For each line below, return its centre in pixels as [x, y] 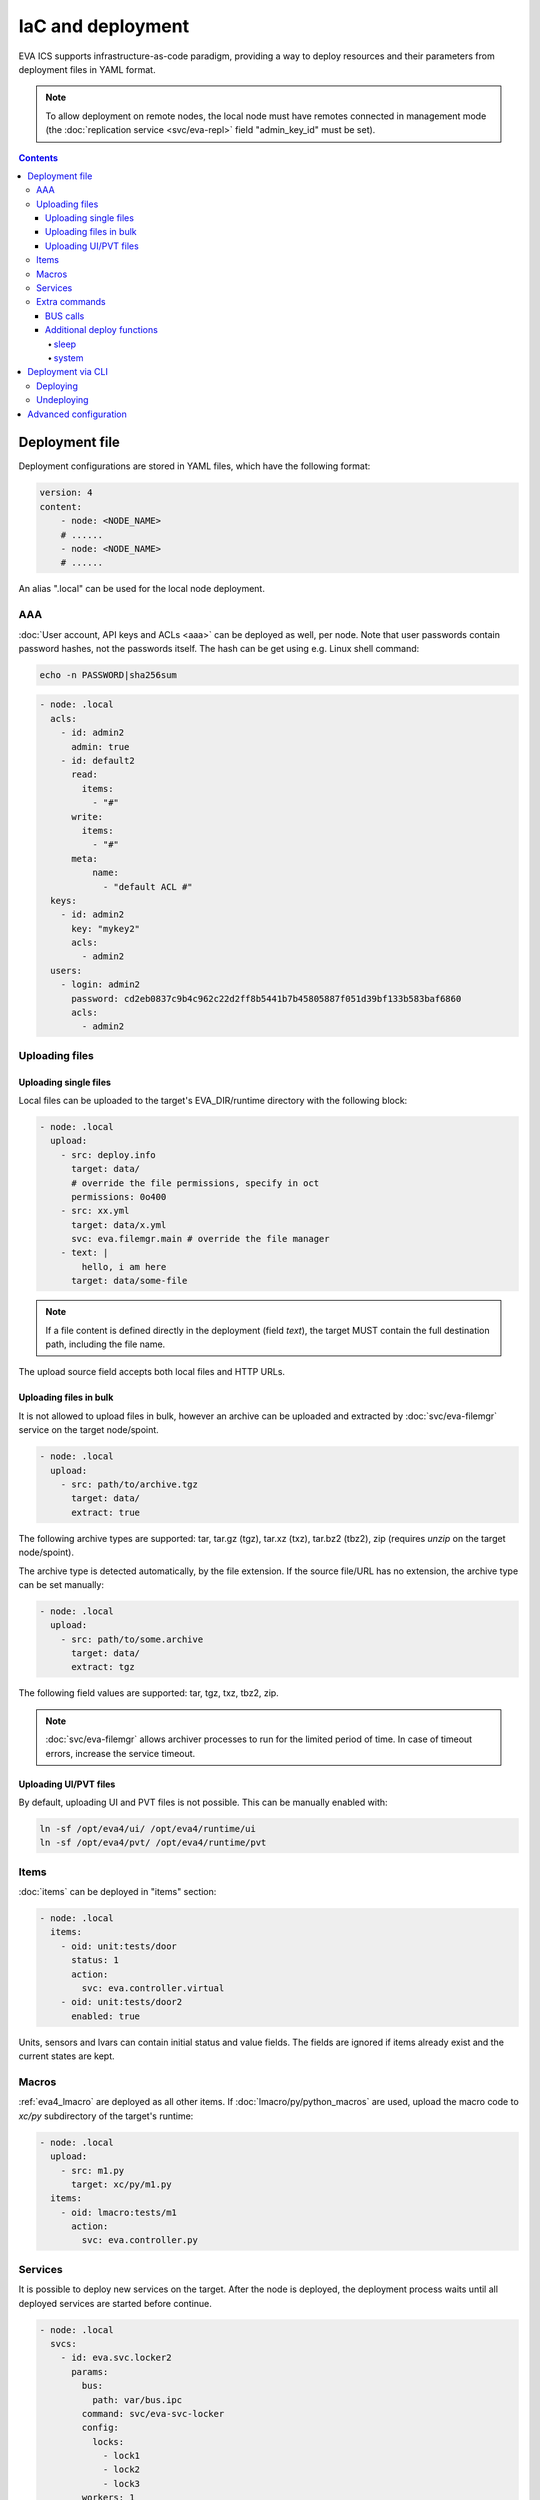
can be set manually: [61, 1584]
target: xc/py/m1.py [121, 2184]
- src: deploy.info [108, 1154]
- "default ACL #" [148, 886]
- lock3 [121, 2483]
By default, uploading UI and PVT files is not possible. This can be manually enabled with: [203, 1802]
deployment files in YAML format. [87, 69]
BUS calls [65, 316]
